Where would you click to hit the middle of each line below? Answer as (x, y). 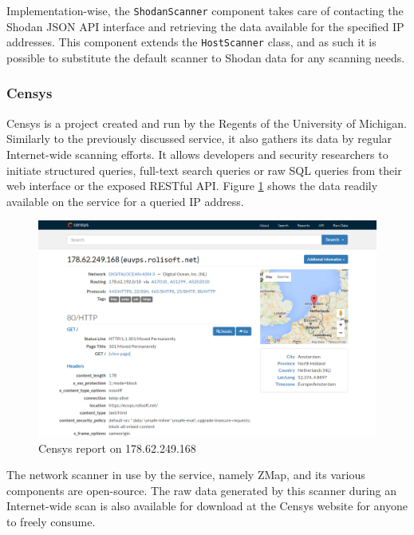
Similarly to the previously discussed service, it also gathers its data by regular (199, 139)
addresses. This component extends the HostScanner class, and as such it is (191, 42)
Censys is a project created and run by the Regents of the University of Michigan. (207, 123)
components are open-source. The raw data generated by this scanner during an (201, 490)
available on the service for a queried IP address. (125, 201)
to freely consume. (51, 522)
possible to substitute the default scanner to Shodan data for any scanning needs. (206, 57)
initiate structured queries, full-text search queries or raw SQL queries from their (204, 170)
